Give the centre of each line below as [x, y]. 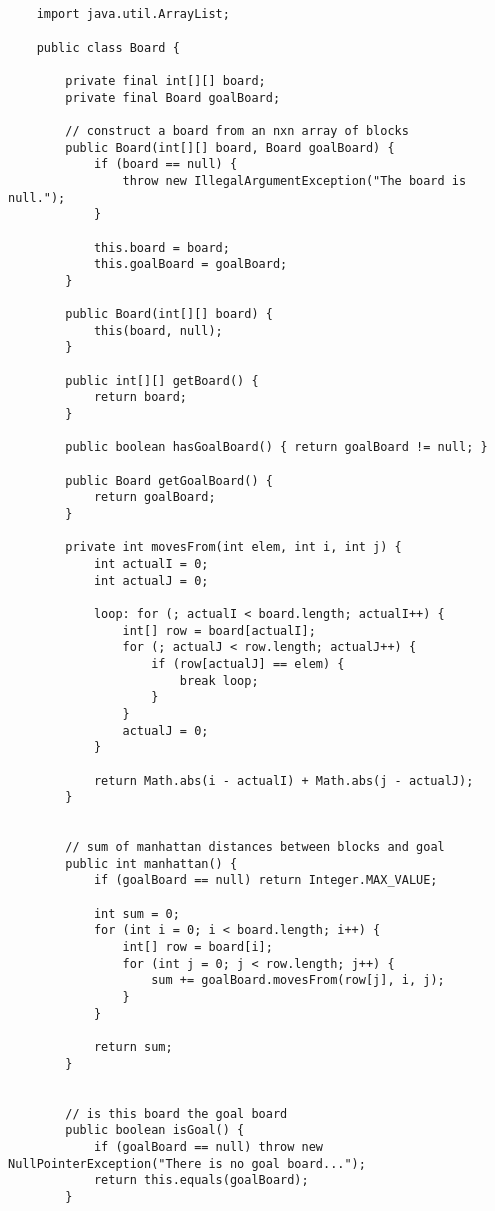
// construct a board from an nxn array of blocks [237, 130]
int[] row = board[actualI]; [219, 630]
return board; [140, 397]
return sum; [133, 1047]
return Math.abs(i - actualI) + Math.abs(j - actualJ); [283, 780]
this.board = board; [161, 247]
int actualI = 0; [151, 563]
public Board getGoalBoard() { [169, 480]
